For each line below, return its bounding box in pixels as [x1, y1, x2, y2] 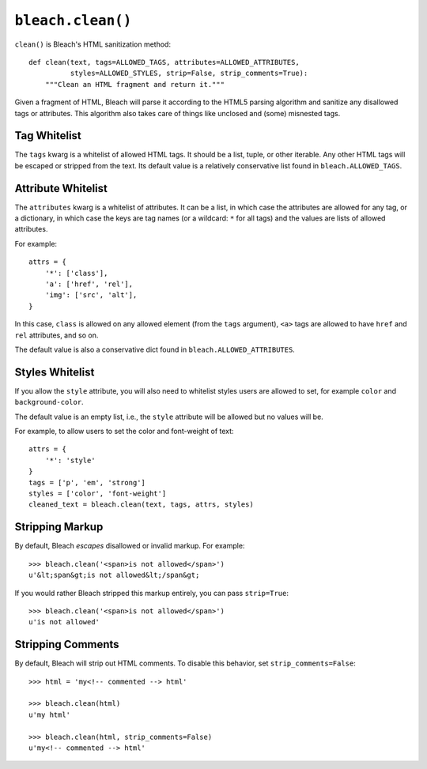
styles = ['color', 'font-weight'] [28, 489, 167, 498]
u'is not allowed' [28, 617, 100, 627]
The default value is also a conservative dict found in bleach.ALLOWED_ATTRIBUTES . [14, 345, 296, 354]
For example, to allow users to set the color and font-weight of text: [14, 427, 234, 436]
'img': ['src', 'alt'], [44, 291, 138, 300]
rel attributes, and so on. [14, 330, 99, 340]
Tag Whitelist [14, 129, 82, 142]
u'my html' [28, 710, 71, 719]
